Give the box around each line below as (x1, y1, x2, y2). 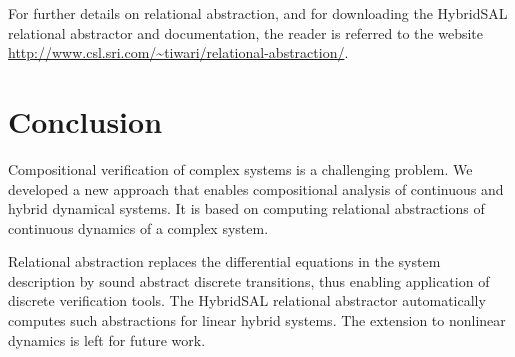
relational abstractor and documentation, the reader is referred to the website (8, 22, 483, 43)
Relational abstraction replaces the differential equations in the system (8, 251, 441, 272)
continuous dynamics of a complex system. (8, 217, 269, 238)
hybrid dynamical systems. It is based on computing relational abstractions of (8, 198, 485, 219)
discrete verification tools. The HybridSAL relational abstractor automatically (8, 290, 486, 311)
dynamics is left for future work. (8, 329, 206, 350)
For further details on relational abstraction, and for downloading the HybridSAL (8, 3, 508, 23)
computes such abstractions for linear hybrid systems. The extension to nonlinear (8, 310, 506, 331)
